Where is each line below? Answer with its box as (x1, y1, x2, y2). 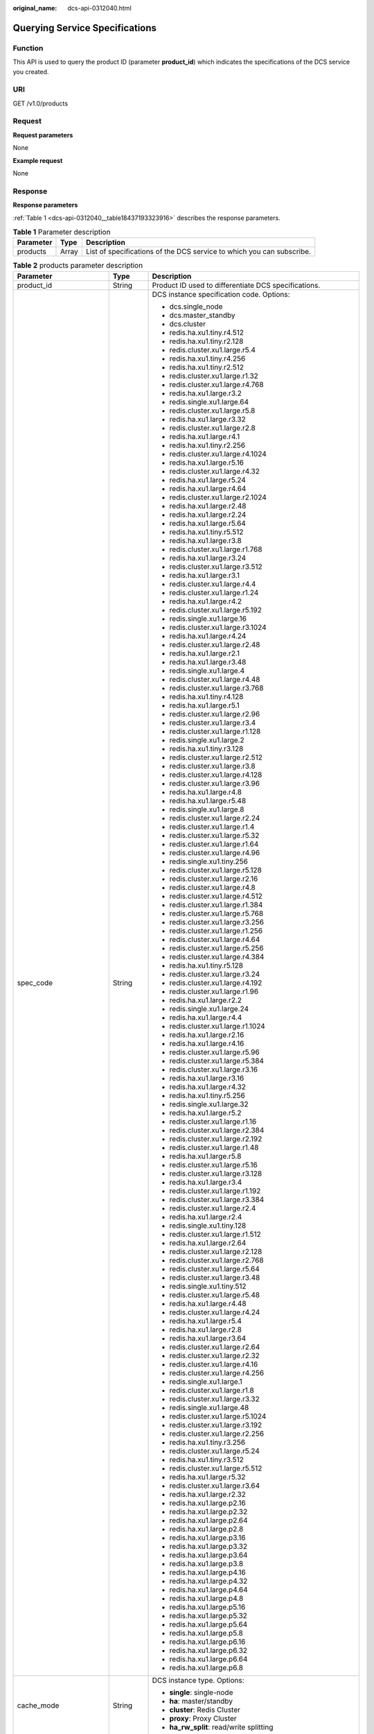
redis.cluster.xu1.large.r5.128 (169, 865, 262, 875)
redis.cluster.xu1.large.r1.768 (169, 544, 262, 554)
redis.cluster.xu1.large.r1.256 (169, 926, 263, 936)
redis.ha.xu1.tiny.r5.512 (169, 527, 244, 537)
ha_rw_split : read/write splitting (169, 1722, 274, 1732)
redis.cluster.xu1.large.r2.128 (169, 1246, 262, 1256)
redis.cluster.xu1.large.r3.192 (169, 1420, 262, 1430)
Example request (12, 156, 63, 164)
